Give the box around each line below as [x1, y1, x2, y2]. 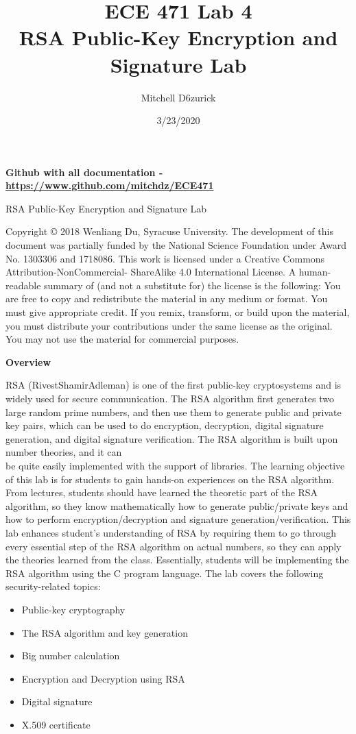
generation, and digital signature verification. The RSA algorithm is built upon [5, 431, 338, 445]
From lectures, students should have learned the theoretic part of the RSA [5, 485, 318, 500]
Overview [5, 354, 51, 369]
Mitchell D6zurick [141, 90, 216, 104]
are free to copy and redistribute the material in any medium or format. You [5, 291, 328, 306]
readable [5, 278, 41, 292]
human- [298, 265, 331, 279]
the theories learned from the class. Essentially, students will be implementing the [5, 552, 349, 567]
